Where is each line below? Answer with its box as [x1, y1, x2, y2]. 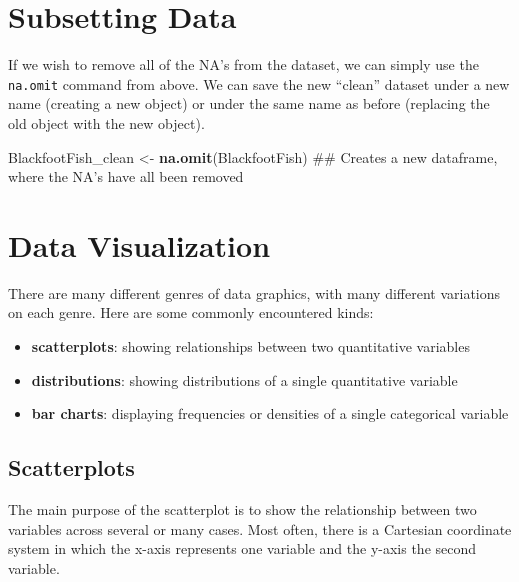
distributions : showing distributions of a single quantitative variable [31, 369, 458, 390]
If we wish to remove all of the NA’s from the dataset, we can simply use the [8, 54, 479, 75]
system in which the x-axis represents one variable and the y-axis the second [8, 538, 477, 559]
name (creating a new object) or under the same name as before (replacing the [8, 93, 490, 114]
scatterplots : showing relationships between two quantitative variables [31, 336, 470, 357]
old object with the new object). [8, 112, 205, 133]
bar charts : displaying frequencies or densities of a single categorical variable [31, 403, 509, 424]
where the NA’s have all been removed [8, 166, 244, 187]
